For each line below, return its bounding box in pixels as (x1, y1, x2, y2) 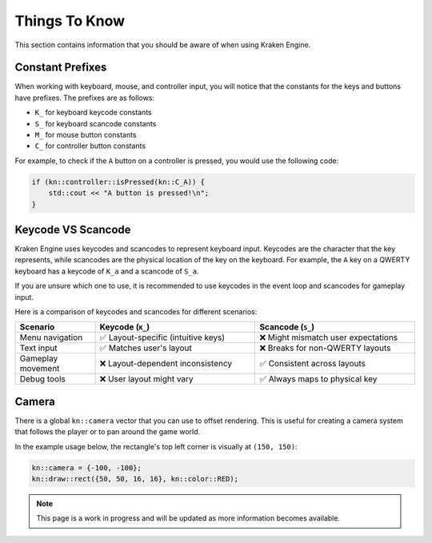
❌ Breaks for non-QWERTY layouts (259, 342, 391, 353)
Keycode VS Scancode (14, 222, 131, 236)
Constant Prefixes (14, 61, 107, 74)
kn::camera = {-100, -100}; (31, 463, 142, 472)
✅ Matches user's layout (99, 342, 192, 353)
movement (19, 363, 60, 374)
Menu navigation (19, 332, 83, 343)
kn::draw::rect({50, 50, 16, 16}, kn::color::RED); (31, 474, 239, 484)
